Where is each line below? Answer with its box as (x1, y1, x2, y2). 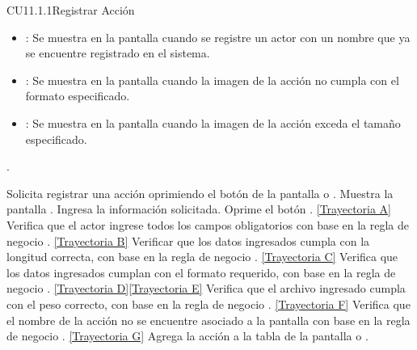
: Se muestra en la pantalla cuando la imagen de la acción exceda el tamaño (25, 114, 401, 131)
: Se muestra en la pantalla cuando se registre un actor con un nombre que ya (25, 28, 411, 45)
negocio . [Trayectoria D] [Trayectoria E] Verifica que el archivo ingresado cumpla (6, 280, 406, 297)
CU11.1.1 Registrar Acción (6, 2, 135, 18)
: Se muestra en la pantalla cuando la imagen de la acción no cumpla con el (25, 71, 399, 88)
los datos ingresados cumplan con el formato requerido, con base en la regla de (6, 264, 396, 280)
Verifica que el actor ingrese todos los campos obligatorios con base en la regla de (6, 216, 409, 233)
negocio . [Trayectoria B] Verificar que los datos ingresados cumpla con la (6, 232, 370, 249)
